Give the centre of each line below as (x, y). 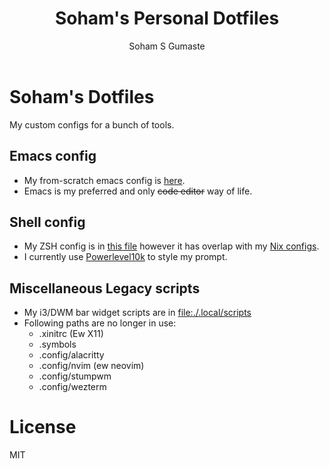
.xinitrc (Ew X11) (71, 334)
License (43, 427)
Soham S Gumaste (167, 46)
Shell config (47, 222)
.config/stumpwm (75, 376)
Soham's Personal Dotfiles (167, 18)
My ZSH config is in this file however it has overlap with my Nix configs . (171, 246)
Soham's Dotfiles (82, 96)
